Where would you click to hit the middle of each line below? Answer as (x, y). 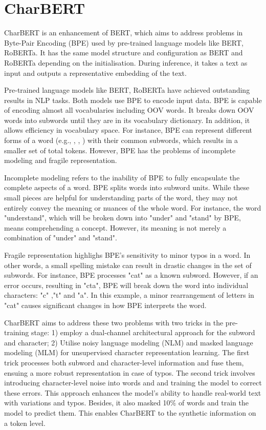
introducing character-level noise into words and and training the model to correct (133, 383)
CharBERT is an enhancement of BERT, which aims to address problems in (124, 33)
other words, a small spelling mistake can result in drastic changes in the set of (128, 265)
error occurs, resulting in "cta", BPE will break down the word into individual (126, 285)
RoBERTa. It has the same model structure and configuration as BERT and (124, 53)
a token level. (25, 423)
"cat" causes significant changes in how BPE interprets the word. (105, 305)
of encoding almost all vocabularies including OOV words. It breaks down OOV (129, 110)
